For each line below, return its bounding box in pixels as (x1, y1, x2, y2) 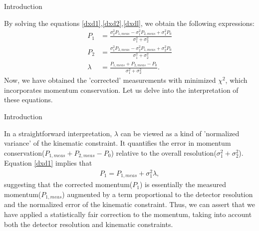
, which (225, 75, 248, 85)
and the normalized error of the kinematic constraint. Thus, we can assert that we (4, 199, 255, 210)
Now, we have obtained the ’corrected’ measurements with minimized (4, 75, 216, 85)
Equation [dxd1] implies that (4, 158, 92, 168)
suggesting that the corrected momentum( (4, 179, 133, 190)
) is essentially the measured (139, 179, 226, 190)
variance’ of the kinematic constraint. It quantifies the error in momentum (4, 138, 231, 148)
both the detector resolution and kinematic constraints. (4, 219, 173, 229)
